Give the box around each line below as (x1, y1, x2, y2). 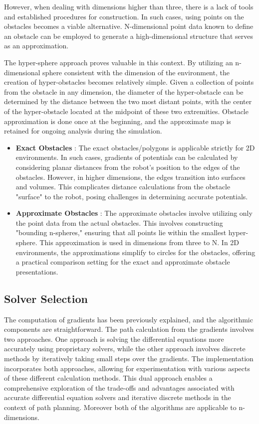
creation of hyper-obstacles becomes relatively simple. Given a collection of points (4, 77, 254, 87)
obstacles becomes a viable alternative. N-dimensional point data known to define (4, 21, 254, 31)
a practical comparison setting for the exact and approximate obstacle (15, 257, 230, 267)
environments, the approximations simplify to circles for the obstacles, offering (15, 247, 256, 257)
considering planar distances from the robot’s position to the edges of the (15, 161, 240, 172)
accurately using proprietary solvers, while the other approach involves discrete (4, 343, 246, 354)
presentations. (15, 266, 58, 277)
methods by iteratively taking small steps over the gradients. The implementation (4, 353, 254, 364)
